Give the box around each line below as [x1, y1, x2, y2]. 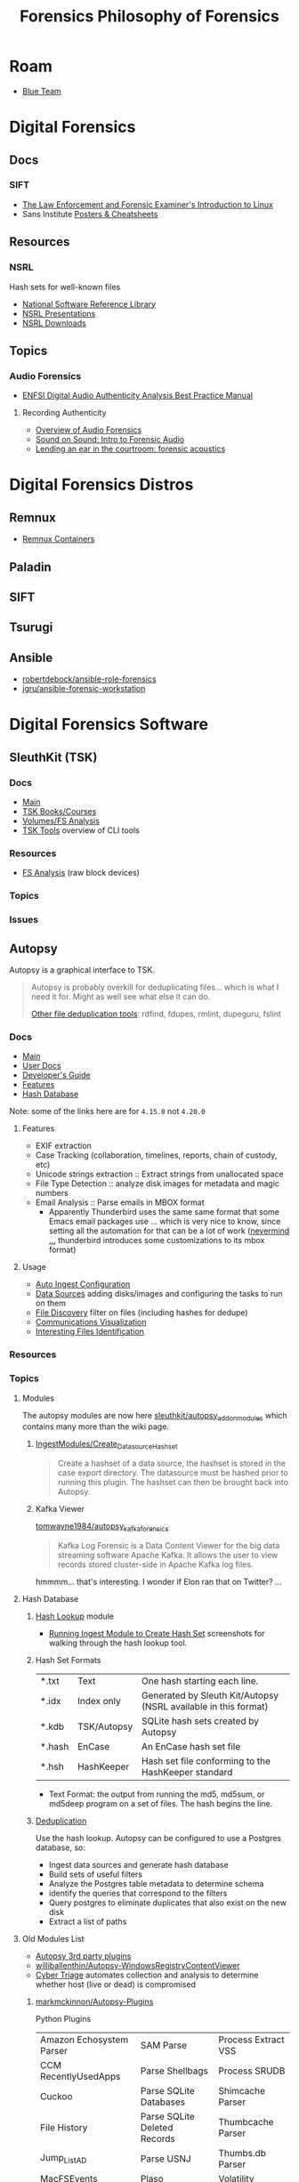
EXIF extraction [35, 1141, 92, 1152]
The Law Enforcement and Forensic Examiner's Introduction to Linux [21, 198, 274, 210]
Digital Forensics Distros [9, 474, 194, 495]
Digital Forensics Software [9, 715, 209, 735]
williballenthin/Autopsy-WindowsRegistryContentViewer [35, 1960, 240, 1970]
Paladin [9, 559, 52, 575]
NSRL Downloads [21, 318, 86, 328]
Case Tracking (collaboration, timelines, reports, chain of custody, [35, 1150, 278, 1160]
